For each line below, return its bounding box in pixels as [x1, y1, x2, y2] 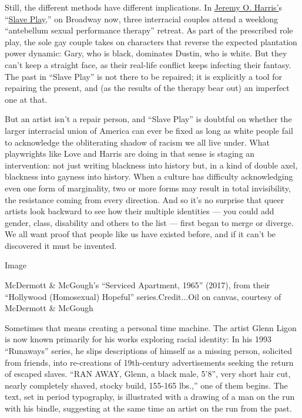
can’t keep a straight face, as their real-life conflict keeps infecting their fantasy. [5, 58, 291, 70]
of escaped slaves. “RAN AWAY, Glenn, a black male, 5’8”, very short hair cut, [5, 368, 291, 380]
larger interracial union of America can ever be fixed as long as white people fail [5, 124, 293, 136]
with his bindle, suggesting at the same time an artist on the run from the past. [5, 402, 292, 414]
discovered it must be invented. [5, 239, 117, 251]
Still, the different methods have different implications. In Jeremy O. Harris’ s [5, 1, 283, 13]
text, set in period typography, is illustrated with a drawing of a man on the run [5, 390, 295, 403]
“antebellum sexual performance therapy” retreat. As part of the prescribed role [5, 24, 293, 36]
